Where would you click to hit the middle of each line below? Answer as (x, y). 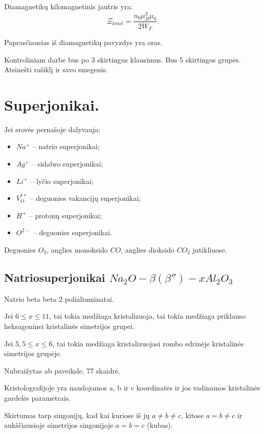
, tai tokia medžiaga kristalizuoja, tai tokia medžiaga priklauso (147, 316)
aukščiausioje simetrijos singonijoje (59, 425)
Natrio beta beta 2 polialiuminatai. (59, 298)
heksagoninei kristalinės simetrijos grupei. (69, 326)
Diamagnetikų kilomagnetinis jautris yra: (69, 6)
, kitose (192, 415)
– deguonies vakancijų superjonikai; (85, 198)
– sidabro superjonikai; (68, 164)
